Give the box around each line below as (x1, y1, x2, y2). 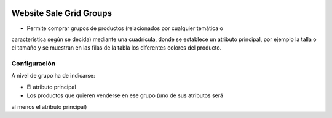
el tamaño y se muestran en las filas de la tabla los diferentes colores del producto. (11, 44, 222, 51)
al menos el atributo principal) (11, 103, 87, 110)
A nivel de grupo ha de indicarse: (11, 72, 95, 79)
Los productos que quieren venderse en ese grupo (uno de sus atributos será (26, 92, 224, 99)
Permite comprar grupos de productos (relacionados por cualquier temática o (26, 24, 224, 32)
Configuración (11, 59, 56, 68)
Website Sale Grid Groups (11, 8, 113, 18)
